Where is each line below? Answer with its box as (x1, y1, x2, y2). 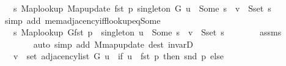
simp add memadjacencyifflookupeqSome (4, 13, 161, 26)
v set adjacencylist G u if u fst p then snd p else (13, 50, 224, 62)
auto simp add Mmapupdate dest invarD (33, 37, 194, 50)
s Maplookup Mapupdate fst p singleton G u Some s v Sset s (13, 2, 271, 14)
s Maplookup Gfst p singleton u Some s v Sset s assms (13, 26, 282, 38)
